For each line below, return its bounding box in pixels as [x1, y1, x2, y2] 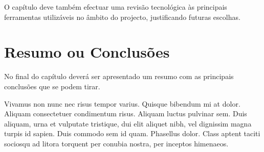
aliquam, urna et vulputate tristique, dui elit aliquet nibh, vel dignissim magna [4, 118, 252, 129]
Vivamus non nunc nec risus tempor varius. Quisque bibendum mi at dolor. [4, 98, 240, 109]
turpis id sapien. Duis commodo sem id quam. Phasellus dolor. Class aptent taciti [4, 128, 260, 139]
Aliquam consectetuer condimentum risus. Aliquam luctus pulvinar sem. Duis [4, 108, 247, 119]
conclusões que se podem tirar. [4, 81, 100, 91]
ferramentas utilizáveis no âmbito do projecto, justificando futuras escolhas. [4, 11, 240, 22]
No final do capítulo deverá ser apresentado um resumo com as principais [4, 71, 234, 82]
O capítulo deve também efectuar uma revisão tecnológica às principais [4, 2, 227, 12]
